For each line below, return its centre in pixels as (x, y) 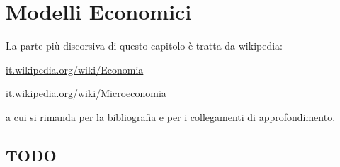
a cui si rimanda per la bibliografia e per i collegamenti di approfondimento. (171, 116)
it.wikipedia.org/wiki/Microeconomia (86, 93)
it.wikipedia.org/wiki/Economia (75, 69)
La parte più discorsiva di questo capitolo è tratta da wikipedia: (144, 46)
